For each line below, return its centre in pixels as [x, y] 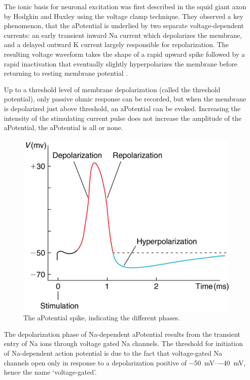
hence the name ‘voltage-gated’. [50, 372]
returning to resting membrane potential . [66, 73]
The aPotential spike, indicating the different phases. [102, 318]
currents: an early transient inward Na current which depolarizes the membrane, [123, 35]
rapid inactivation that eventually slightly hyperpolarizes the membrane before [121, 63]
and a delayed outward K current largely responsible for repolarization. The [117, 44]
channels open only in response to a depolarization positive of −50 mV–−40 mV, [125, 362]
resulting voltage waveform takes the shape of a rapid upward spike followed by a [125, 54]
